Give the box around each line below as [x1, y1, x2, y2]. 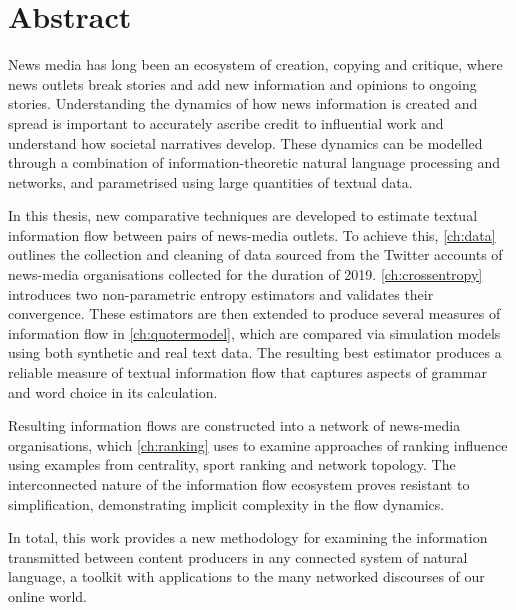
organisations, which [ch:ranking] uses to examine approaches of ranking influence [8, 434, 508, 455]
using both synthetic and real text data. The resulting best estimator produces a [8, 342, 502, 363]
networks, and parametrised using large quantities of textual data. [8, 171, 413, 192]
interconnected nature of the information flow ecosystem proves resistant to [8, 474, 470, 494]
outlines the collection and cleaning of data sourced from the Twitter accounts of [8, 244, 503, 265]
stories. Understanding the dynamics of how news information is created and [8, 93, 478, 114]
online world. [8, 585, 88, 606]
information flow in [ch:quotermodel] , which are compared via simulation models [8, 322, 501, 343]
